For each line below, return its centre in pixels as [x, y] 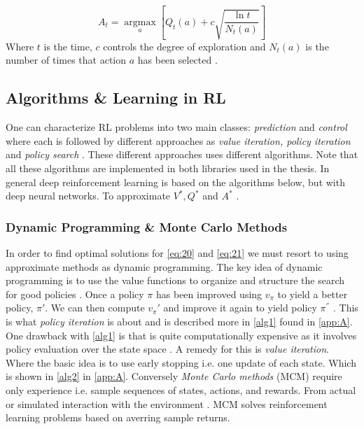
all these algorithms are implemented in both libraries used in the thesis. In [168, 168]
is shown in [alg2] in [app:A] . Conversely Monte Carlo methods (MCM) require [174, 376]
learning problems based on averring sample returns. [118, 417]
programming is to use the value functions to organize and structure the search [175, 280]
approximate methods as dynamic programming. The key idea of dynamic [164, 266]
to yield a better [313, 294]
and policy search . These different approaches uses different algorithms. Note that [182, 154]
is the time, [68, 46]
